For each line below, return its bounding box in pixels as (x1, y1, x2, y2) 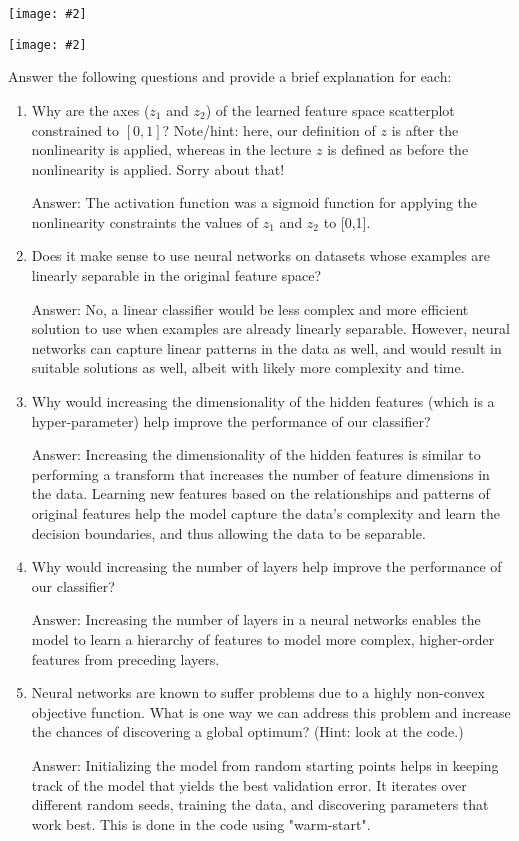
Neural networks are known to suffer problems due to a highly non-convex (31, 682, 485, 703)
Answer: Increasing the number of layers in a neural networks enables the (31, 609, 481, 630)
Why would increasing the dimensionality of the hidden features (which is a (31, 391, 495, 412)
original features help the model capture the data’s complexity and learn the (31, 503, 500, 523)
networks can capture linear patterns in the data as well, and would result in (31, 337, 502, 358)
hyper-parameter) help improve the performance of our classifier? (31, 410, 431, 431)
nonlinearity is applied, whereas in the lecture (31, 139, 312, 160)
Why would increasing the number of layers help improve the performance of (31, 556, 502, 577)
